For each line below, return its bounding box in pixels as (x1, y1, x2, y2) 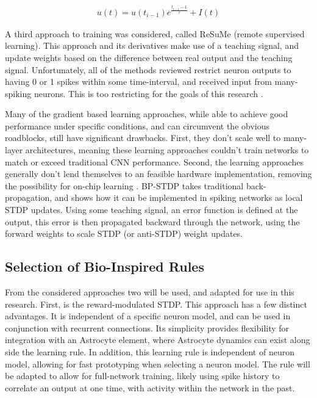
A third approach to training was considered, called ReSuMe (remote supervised (5, 27, 305, 40)
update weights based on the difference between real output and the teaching (5, 51, 293, 63)
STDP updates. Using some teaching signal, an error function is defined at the (5, 203, 298, 216)
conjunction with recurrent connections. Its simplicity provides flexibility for (5, 321, 290, 334)
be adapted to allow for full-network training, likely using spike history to (5, 369, 280, 382)
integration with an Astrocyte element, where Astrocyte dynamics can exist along (5, 333, 310, 346)
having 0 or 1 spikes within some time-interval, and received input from (5, 75, 272, 88)
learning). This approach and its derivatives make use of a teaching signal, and (5, 39, 299, 52)
